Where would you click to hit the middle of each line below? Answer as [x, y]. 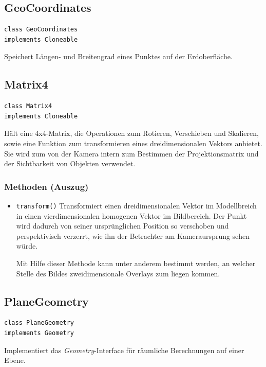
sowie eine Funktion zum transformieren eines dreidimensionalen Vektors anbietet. [133, 143]
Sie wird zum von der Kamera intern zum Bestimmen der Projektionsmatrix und [131, 153]
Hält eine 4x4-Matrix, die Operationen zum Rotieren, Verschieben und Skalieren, [131, 133]
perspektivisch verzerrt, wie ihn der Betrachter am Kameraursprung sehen [133, 235]
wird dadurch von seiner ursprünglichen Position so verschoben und [122, 226]
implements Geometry [39, 333]
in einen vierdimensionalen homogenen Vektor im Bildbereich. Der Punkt [131, 215]
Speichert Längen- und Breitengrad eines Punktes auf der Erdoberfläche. [118, 56]
